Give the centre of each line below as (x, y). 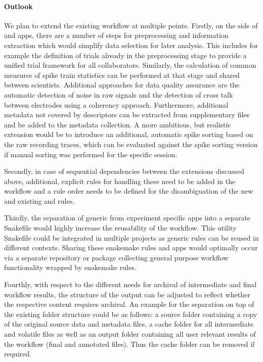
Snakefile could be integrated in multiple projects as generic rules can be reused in (131, 237)
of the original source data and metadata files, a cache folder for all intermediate (129, 324)
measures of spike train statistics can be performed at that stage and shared (122, 75)
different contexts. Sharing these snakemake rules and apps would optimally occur (131, 247)
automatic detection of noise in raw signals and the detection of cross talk (119, 94)
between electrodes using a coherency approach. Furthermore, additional (116, 104)
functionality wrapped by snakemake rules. (70, 267)
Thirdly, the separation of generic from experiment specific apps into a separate (127, 218)
